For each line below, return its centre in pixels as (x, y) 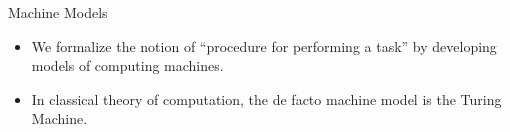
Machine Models (58, 12)
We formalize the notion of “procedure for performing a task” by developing (264, 45)
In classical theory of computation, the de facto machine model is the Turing (266, 98)
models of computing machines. (127, 65)
